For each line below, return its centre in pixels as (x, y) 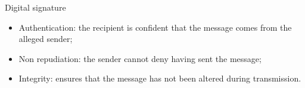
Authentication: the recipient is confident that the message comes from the (155, 27)
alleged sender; (46, 39)
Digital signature (35, 7)
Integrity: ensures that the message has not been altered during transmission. (160, 78)
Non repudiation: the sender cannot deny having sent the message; (140, 58)
